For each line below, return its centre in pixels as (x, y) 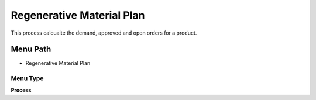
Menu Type (27, 78)
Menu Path (31, 49)
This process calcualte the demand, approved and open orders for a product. (104, 33)
